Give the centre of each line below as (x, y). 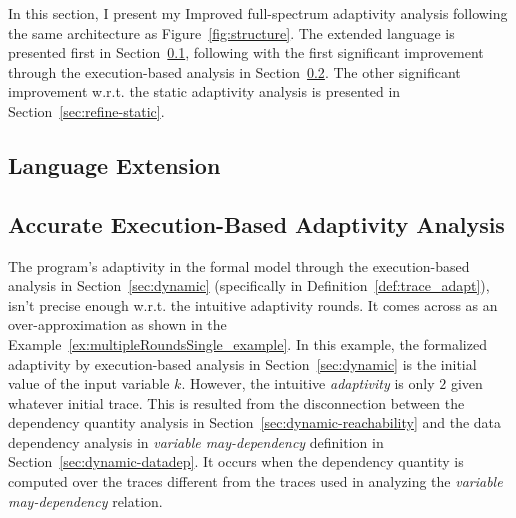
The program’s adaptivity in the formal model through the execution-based (239, 265)
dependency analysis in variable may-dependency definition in (196, 441)
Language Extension (114, 164)
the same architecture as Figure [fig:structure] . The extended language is (231, 32)
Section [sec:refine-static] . (86, 110)
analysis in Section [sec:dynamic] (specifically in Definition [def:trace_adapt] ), (249, 285)
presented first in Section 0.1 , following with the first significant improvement (246, 52)
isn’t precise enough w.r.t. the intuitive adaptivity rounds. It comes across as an (253, 304)
